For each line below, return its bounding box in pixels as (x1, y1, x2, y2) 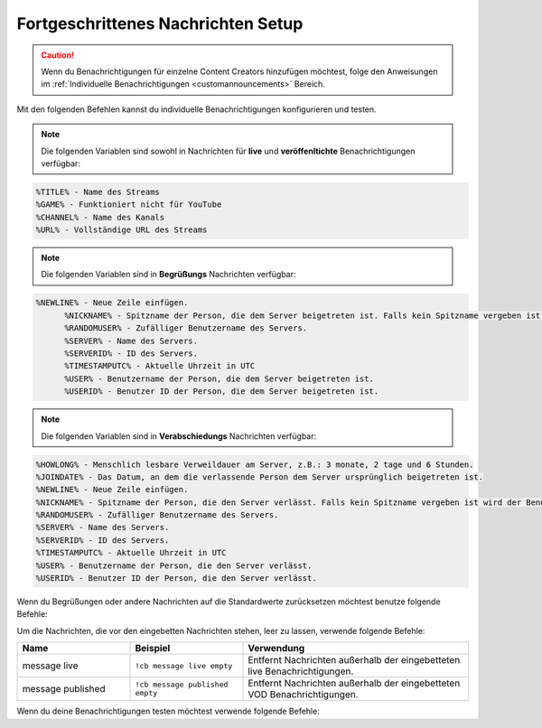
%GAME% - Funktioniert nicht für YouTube (35, 200, 222, 210)
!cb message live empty (135, 660, 233, 670)
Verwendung (248, 642, 305, 655)
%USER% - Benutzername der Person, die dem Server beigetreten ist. (64, 373, 375, 384)
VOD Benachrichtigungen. (248, 688, 359, 701)
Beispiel (135, 642, 171, 655)
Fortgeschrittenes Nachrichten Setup (16, 14, 304, 33)
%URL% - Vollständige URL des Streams (35, 225, 208, 235)
